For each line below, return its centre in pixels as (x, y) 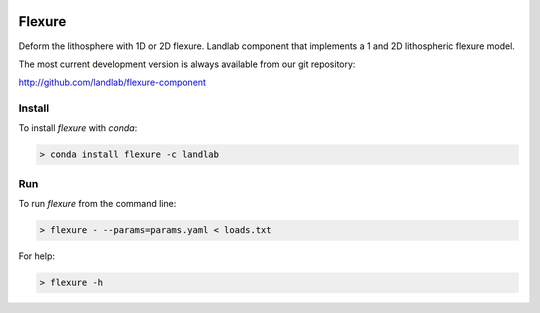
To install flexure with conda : (78, 128)
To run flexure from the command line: (97, 204)
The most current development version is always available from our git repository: (187, 64)
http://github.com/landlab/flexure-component (112, 82)
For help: (36, 256)
